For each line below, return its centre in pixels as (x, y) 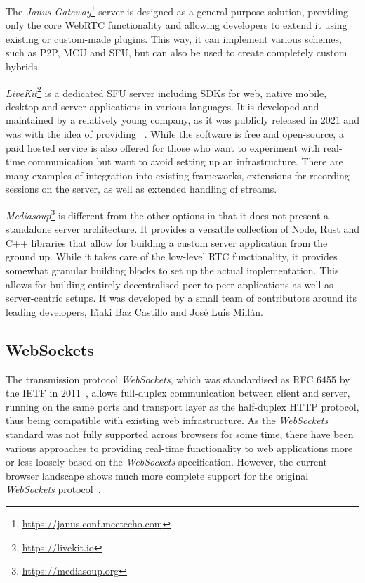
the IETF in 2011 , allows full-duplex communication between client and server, (178, 393)
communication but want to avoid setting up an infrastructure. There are (185, 161)
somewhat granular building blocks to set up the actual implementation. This (172, 270)
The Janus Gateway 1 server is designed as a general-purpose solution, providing (177, 10)
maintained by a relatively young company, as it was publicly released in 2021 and (182, 120)
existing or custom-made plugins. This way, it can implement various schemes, (174, 38)
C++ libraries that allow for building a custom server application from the (167, 242)
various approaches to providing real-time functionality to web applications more (179, 448)
